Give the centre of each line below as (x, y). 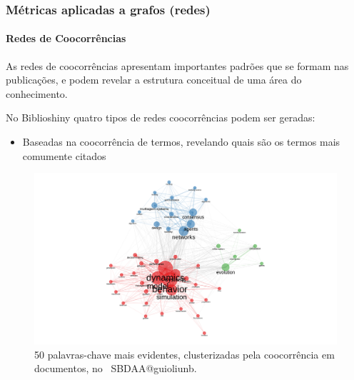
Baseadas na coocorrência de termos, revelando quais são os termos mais (181, 142)
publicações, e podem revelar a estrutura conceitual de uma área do (154, 80)
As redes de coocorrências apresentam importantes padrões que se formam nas (177, 65)
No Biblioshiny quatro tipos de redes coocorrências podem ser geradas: (161, 117)
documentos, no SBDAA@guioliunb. (116, 368)
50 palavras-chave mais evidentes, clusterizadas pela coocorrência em (184, 354)
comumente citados (64, 155)
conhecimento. (37, 93)
